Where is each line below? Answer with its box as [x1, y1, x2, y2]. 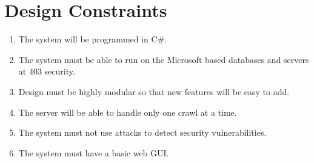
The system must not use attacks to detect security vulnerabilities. [18, 126, 267, 139]
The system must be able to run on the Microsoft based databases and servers [18, 53, 309, 65]
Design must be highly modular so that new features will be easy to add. [18, 85, 290, 98]
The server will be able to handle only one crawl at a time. [18, 105, 237, 118]
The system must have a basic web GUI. [18, 146, 169, 159]
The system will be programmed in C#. [18, 33, 167, 45]
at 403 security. [18, 65, 75, 78]
